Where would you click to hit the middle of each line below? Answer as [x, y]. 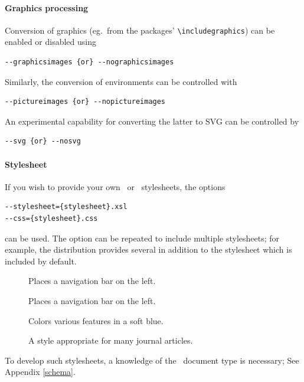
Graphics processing [47, 7]
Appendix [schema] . [40, 372]
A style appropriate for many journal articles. [111, 340]
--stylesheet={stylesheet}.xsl [66, 207]
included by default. [41, 261]
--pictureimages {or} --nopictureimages [85, 102]
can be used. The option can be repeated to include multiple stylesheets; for [142, 238]
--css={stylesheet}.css [51, 218]
